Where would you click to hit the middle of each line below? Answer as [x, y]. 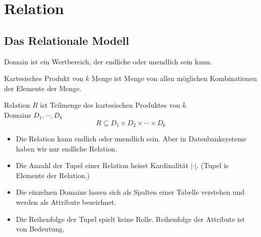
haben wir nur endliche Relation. [67, 148]
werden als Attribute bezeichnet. [66, 202]
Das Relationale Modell [67, 40]
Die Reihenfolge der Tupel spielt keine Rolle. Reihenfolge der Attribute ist [130, 219]
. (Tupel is [213, 165]
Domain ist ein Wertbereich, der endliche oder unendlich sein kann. [108, 61]
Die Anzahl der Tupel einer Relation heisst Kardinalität [102, 165]
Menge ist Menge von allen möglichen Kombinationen [174, 78]
